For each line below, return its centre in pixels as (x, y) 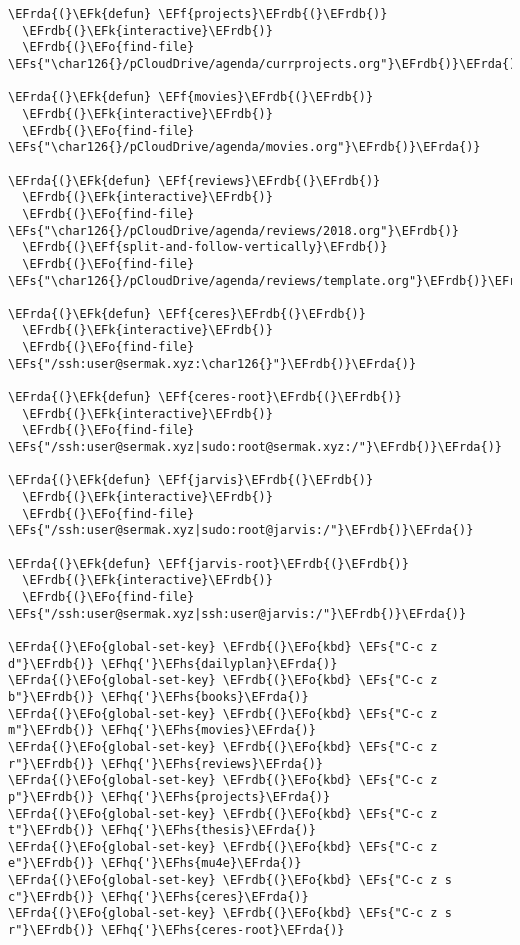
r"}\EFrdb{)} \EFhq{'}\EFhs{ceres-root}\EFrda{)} (176, 930)
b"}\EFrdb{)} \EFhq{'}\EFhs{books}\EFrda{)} (158, 696)
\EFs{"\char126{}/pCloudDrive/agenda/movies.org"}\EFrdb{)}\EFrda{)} (244, 147)
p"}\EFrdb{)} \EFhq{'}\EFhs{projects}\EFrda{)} (169, 796)
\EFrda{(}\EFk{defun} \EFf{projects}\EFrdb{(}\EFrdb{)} (198, 14)
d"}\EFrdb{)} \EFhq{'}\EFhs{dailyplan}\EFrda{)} (173, 663)
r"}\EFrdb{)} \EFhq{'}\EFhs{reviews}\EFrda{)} (165, 763)
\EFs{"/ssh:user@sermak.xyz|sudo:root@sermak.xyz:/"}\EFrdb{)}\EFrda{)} (255, 447)
